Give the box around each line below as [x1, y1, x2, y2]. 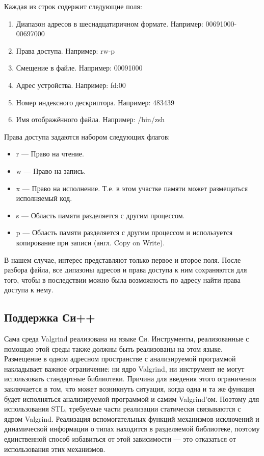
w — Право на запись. [16, 165, 86, 176]
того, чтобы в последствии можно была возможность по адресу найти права [4, 274, 241, 285]
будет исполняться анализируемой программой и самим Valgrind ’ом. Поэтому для [4, 393, 259, 404]
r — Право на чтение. [16, 148, 84, 159]
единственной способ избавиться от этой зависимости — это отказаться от [4, 434, 236, 444]
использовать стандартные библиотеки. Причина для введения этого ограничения [4, 373, 256, 384]
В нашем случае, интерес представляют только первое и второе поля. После [4, 254, 241, 265]
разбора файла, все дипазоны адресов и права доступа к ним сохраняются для [4, 264, 247, 275]
